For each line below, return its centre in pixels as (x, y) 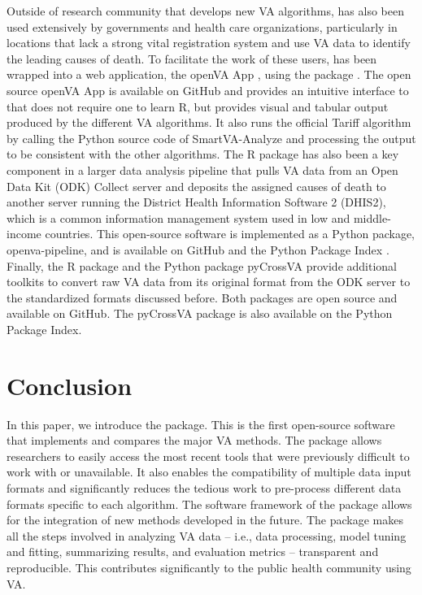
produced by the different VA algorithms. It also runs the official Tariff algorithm (209, 122)
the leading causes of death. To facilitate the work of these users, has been (192, 58)
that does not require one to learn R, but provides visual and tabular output (198, 106)
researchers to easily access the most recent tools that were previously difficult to (208, 456)
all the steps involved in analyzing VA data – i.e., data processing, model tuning (207, 535)
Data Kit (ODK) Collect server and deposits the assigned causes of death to (196, 186)
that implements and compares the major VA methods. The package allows (194, 440)
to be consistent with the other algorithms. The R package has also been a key (203, 154)
